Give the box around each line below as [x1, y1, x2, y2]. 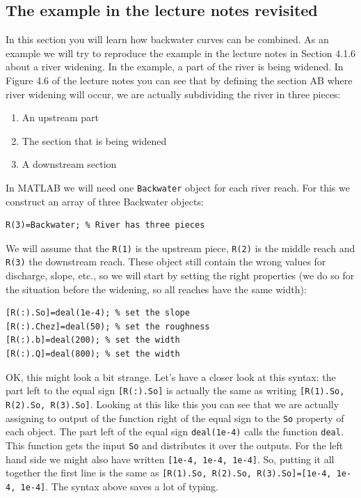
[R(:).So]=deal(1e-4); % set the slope [6, 308, 190, 318]
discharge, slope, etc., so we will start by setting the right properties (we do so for [6, 268, 355, 283]
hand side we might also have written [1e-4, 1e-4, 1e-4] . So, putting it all [6, 451, 335, 466]
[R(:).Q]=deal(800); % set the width [6, 349, 180, 359]
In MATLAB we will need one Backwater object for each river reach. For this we [6, 180, 350, 194]
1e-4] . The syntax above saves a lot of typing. [20, 478, 218, 493]
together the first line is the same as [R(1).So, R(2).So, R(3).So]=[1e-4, [6, 465, 332, 480]
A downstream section [22, 157, 117, 171]
